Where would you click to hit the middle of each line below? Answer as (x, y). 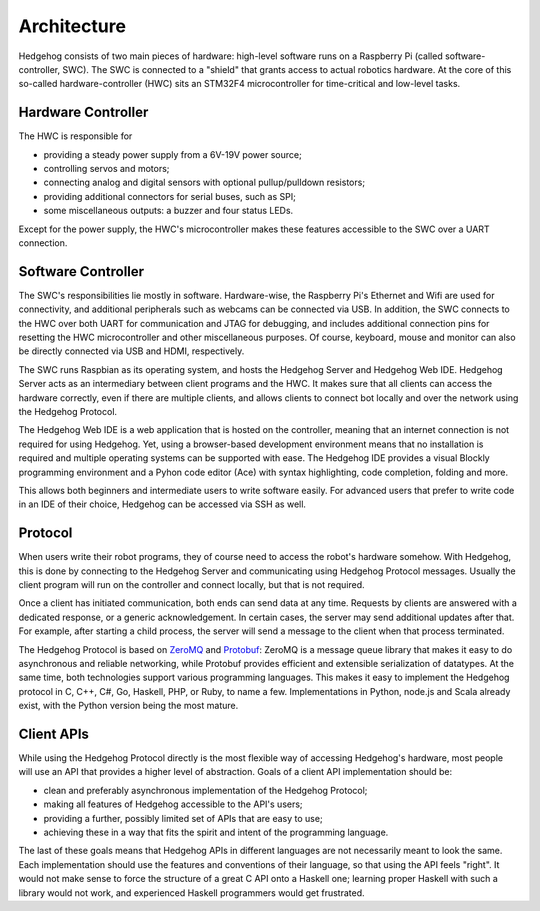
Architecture (72, 26)
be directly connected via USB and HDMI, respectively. (131, 351)
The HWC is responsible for (75, 136)
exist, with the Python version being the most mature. (128, 706)
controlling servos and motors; (106, 169)
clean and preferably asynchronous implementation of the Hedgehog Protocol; (205, 790)
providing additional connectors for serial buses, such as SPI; (170, 196)
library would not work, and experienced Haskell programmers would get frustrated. (191, 892)
